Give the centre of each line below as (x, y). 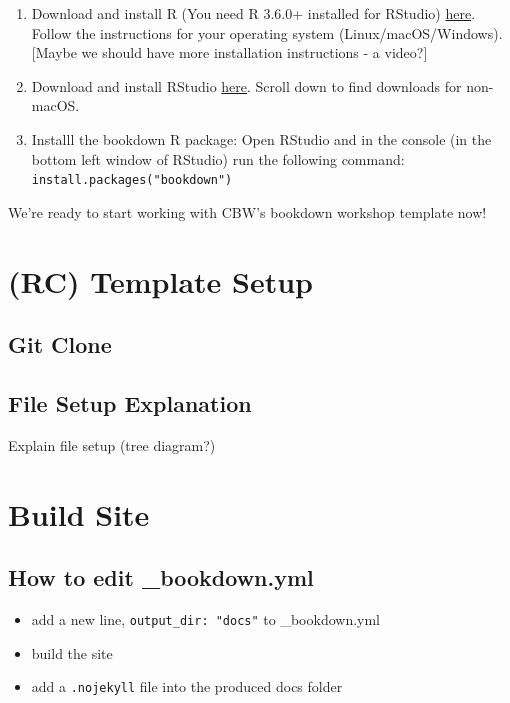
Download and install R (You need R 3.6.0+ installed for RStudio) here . (253, 13)
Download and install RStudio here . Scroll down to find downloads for (246, 85)
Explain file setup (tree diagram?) (112, 444)
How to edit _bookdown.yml (161, 577)
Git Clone (60, 344)
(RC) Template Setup (161, 280)
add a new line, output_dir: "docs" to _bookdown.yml (206, 618)
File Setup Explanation (130, 402)
